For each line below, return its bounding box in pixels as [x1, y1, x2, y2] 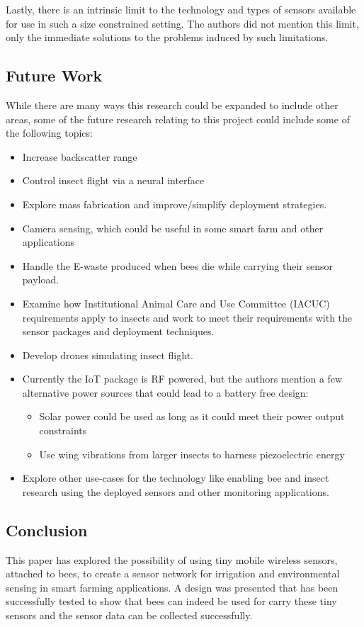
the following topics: [6, 125, 93, 140]
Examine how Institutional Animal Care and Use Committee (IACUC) [22, 295, 330, 310]
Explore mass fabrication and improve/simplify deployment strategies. [22, 196, 327, 211]
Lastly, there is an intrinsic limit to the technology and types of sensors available [6, 2, 356, 16]
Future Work [6, 64, 103, 86]
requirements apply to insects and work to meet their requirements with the [22, 310, 353, 324]
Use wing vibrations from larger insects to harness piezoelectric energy [39, 446, 345, 461]
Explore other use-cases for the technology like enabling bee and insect [22, 470, 329, 485]
